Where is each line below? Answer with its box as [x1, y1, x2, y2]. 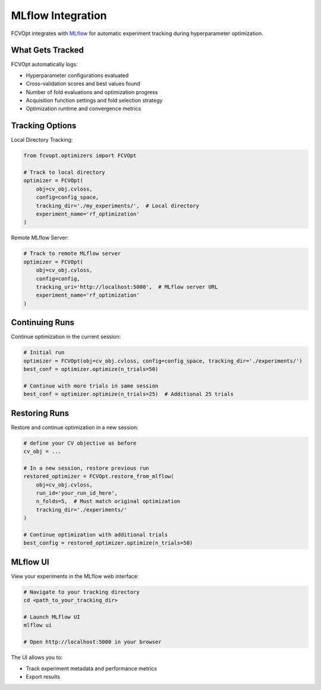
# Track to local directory [23, 169, 105, 176]
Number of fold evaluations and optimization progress [26, 88, 158, 95]
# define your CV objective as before [23, 439, 137, 447]
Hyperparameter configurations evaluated [26, 71, 129, 79]
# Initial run [23, 349, 65, 356]
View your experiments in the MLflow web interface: [11, 572, 139, 580]
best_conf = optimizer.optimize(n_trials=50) [23, 366, 159, 372]
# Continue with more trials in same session [23, 382, 159, 389]
